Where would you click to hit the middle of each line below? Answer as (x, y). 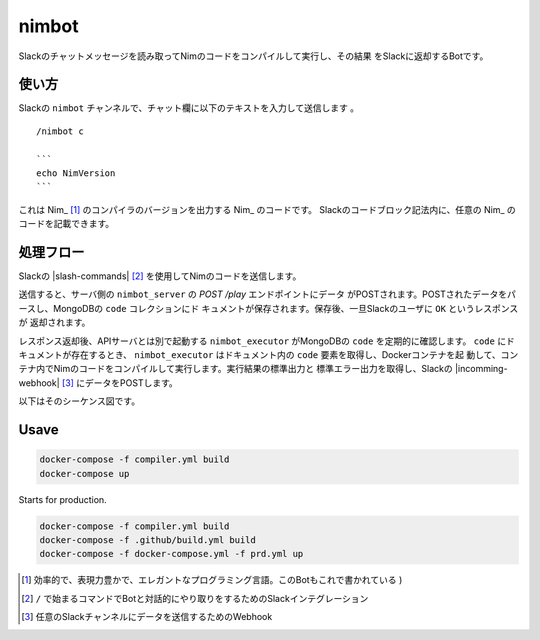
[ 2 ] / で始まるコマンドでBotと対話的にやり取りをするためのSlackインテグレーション (195, 598)
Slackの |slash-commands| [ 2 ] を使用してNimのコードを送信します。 (160, 276)
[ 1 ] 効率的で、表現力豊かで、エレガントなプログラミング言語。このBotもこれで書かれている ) (212, 580)
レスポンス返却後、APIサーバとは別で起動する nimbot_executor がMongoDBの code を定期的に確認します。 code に (262, 341)
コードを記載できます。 (66, 224)
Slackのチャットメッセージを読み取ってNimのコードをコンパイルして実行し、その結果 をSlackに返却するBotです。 (253, 56)
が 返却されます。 (54, 322)
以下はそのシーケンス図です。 (79, 401)
